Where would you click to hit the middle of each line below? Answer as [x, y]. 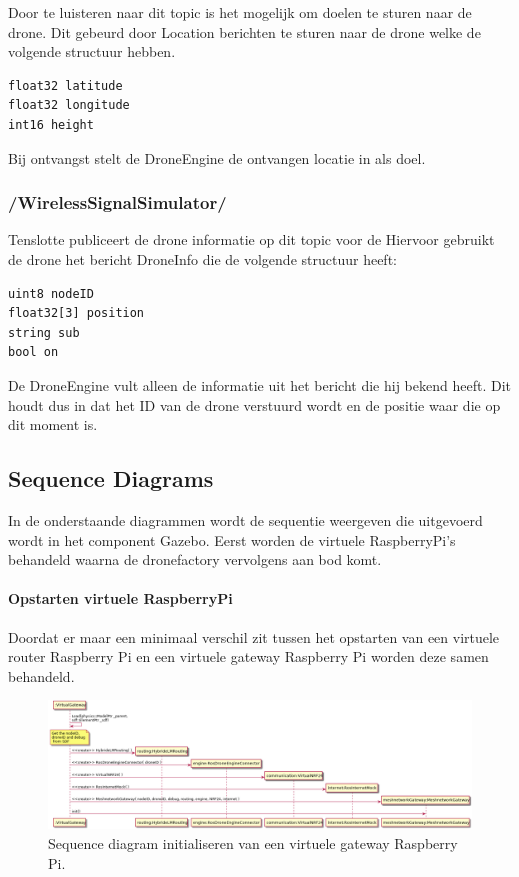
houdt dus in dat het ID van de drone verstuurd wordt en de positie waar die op [254, 404]
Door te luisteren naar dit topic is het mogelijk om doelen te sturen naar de [240, 12]
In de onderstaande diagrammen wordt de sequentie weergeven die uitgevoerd [245, 519]
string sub [44, 332]
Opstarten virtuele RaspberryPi [120, 598]
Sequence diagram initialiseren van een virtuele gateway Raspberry [253, 843]
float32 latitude [65, 85]
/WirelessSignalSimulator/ [117, 202]
